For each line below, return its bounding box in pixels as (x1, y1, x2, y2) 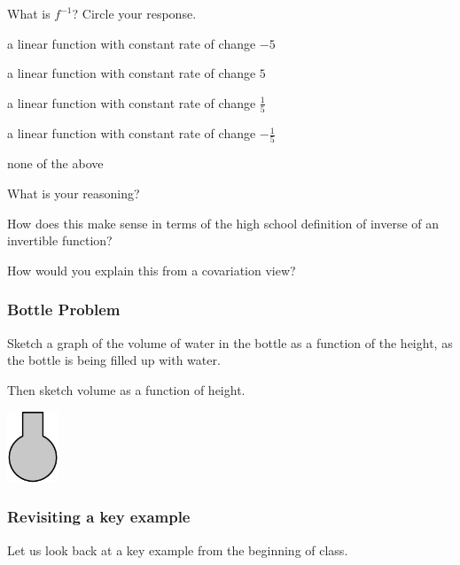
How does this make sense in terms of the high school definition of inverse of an (7, 213, 440, 232)
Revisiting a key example (7, 506, 191, 528)
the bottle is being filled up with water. (7, 351, 221, 369)
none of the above (7, 154, 104, 173)
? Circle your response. (72, 4, 197, 22)
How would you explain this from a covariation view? (7, 260, 296, 279)
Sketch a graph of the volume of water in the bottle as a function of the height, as (7, 333, 453, 352)
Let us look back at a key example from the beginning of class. (7, 540, 348, 559)
